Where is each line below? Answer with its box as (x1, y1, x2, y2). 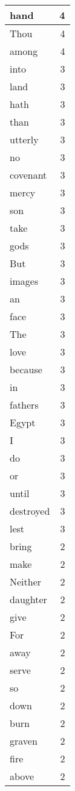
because (10, 362, 42, 376)
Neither (10, 574, 42, 589)
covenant (10, 168, 47, 182)
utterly (10, 132, 39, 146)
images (10, 274, 39, 288)
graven (10, 734, 37, 748)
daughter (10, 592, 47, 606)
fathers (10, 398, 39, 412)
